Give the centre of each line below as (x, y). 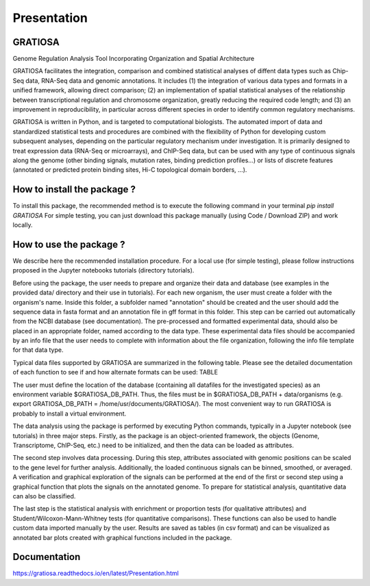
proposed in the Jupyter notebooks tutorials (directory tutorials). (103, 270)
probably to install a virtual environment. (70, 413)
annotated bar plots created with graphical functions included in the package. (122, 537)
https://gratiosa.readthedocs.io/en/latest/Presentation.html (96, 573)
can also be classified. (44, 496)
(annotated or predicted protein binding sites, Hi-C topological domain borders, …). (130, 170)
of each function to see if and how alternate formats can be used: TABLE (115, 372)
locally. (23, 225)
